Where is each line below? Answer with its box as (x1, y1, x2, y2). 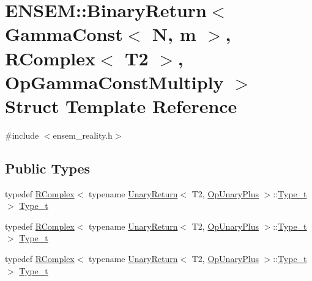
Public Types (5, 158, 91, 177)
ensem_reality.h (53, 128, 113, 141)
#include (5, 128, 39, 141)
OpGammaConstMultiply (5, 69, 224, 94)
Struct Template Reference (5, 93, 237, 118)
